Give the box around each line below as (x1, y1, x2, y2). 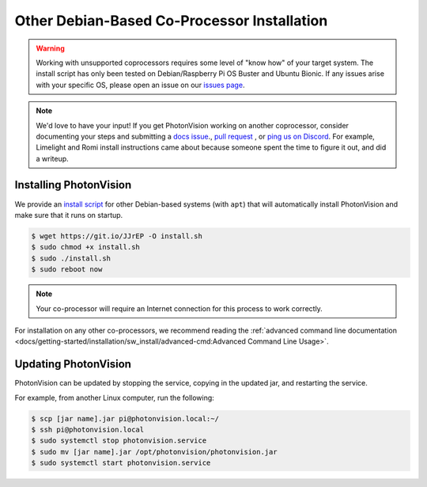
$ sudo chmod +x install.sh (31, 242, 140, 252)
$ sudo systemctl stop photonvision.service (31, 436, 207, 445)
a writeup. (36, 154, 69, 163)
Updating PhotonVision (14, 357, 132, 371)
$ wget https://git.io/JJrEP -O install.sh (31, 231, 203, 241)
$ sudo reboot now (31, 265, 103, 274)
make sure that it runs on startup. (14, 210, 123, 219)
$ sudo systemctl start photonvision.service (31, 458, 211, 467)
